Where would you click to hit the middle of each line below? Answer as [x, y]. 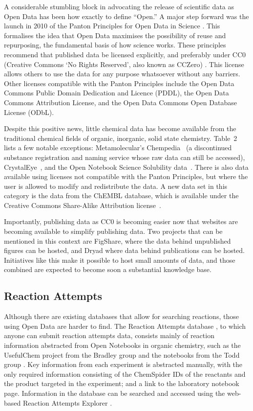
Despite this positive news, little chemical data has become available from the [120, 128]
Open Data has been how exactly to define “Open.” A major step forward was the [126, 16]
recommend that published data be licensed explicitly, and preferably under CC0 [125, 54]
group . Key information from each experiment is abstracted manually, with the [123, 364]
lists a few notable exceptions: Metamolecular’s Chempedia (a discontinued [118, 148]
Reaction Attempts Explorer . [67, 402]
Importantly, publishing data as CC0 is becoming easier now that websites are [121, 221]
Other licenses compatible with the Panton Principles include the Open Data [119, 83]
